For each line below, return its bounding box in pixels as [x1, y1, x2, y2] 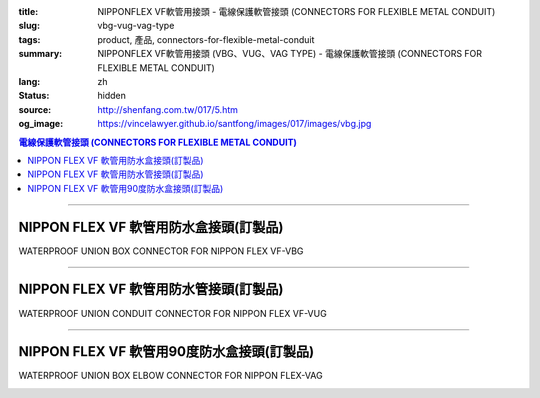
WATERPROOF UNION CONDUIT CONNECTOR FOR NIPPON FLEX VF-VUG [18, 307, 327, 319]
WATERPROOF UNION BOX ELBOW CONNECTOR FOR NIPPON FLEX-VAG [18, 370, 324, 382]
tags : [18, 33, 41, 45]
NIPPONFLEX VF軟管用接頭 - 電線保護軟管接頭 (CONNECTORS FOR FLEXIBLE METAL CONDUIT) [97, 6, 496, 17]
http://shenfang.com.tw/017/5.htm [97, 103, 239, 115]
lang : [18, 75, 41, 87]
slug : [18, 20, 40, 32]
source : [18, 103, 52, 115]
